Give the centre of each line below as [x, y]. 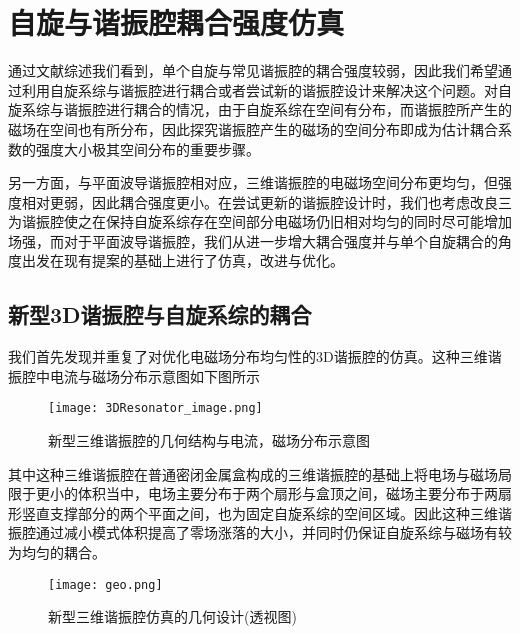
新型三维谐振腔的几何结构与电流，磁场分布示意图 [209, 440]
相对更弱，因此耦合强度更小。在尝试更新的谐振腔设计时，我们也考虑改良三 [266, 201]
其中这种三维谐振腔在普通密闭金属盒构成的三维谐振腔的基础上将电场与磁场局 [260, 473]
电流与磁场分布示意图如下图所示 [154, 375]
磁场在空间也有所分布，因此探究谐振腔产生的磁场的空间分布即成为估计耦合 [253, 128]
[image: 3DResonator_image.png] [155, 408]
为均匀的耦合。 [57, 552]
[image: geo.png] [105, 584]
